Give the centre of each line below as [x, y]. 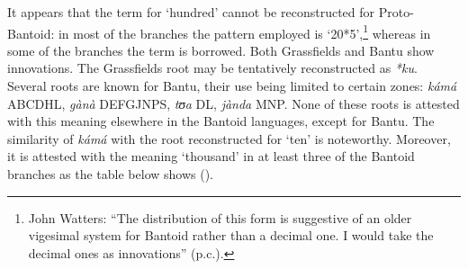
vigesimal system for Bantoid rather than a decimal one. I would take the [231, 235]
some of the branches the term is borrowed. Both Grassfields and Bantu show [221, 50]
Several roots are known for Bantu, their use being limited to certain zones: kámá [232, 86]
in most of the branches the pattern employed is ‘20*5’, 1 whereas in [244, 31]
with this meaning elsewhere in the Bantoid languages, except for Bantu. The [221, 121]
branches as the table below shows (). [110, 174]
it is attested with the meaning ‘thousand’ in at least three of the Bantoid [211, 156]
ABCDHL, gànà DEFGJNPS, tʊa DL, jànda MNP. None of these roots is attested [234, 103]
